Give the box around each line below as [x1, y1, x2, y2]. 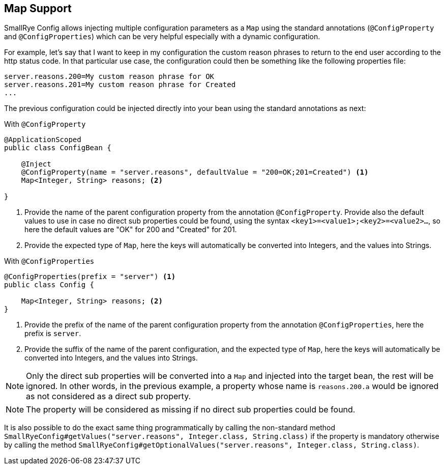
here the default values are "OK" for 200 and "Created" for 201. [24, 225, 237, 234]
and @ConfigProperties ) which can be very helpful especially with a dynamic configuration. [4, 32, 320, 41]
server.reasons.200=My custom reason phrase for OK [4, 72, 215, 81]
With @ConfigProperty [4, 120, 86, 129]
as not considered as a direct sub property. [26, 391, 191, 402]
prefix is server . [24, 329, 81, 338]
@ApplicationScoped [4, 135, 81, 144]
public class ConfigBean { [4, 144, 111, 152]
